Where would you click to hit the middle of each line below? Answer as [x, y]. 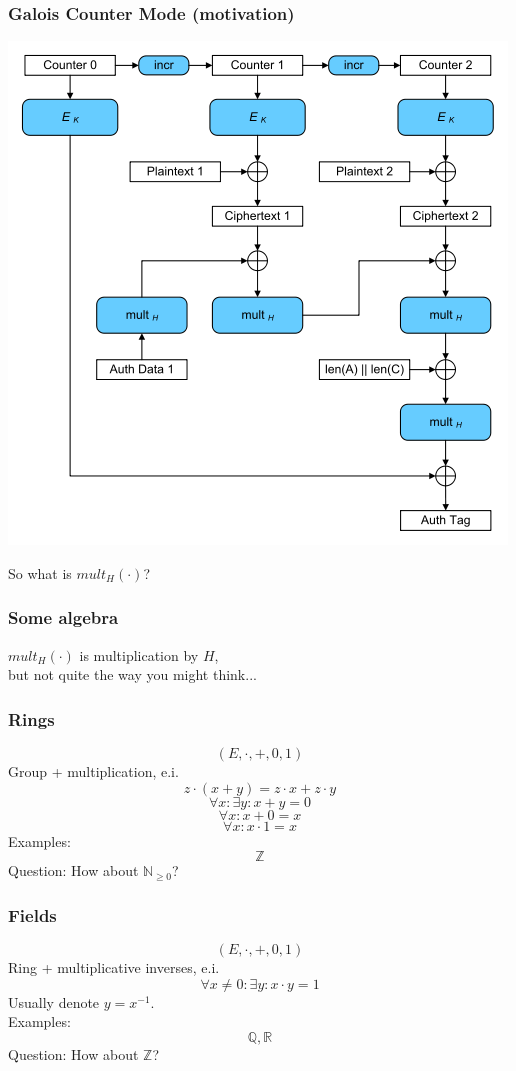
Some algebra [63, 617]
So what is [40, 572]
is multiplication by [139, 654]
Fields [32, 914]
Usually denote [54, 1001]
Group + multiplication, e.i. [93, 771]
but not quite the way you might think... [132, 674]
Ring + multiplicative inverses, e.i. [114, 967]
